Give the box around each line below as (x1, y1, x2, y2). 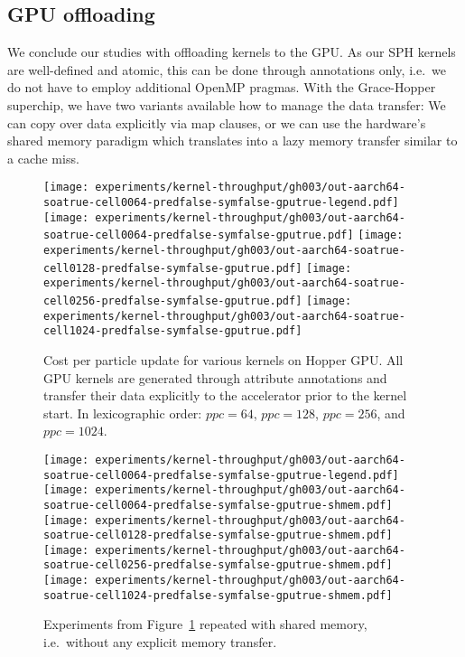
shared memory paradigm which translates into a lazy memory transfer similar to (7, 131, 458, 150)
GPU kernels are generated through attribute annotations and (43, 368, 387, 387)
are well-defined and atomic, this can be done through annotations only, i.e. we (7, 60, 446, 79)
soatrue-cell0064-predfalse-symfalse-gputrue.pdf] (43, 229, 354, 242)
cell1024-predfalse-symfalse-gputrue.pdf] (43, 324, 302, 338)
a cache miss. (7, 148, 79, 167)
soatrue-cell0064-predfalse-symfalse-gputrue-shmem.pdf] (43, 498, 393, 512)
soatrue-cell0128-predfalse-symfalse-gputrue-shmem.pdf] (43, 529, 393, 542)
